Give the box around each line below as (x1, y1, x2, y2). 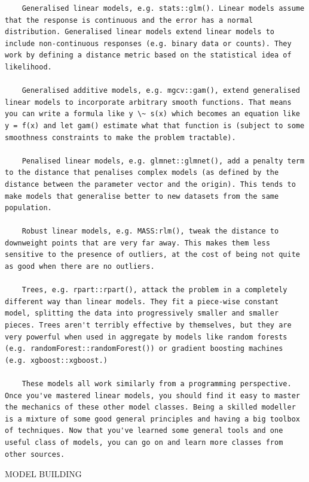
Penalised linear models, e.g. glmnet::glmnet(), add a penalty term (22, 156, 305, 165)
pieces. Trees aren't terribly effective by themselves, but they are (5, 321, 292, 330)
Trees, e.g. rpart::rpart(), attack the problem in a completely (22, 286, 287, 295)
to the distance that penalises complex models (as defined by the (5, 168, 279, 177)
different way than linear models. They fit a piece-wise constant (5, 297, 279, 306)
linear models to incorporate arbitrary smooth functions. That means (5, 98, 292, 107)
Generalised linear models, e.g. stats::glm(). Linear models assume (22, 4, 305, 13)
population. (5, 204, 52, 213)
